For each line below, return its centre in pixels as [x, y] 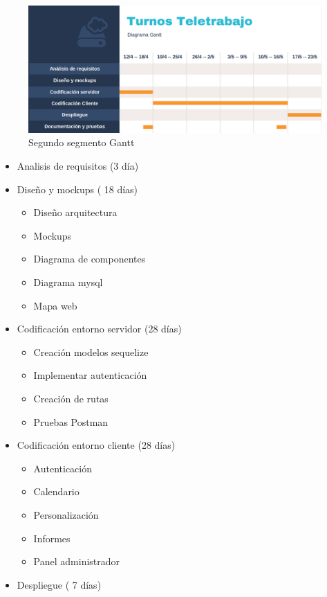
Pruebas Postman [71, 421]
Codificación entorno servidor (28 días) [99, 329]
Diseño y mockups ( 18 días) [77, 189]
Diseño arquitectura [75, 212]
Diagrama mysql [68, 282]
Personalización [66, 514]
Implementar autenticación [90, 375]
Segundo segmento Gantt [82, 142]
